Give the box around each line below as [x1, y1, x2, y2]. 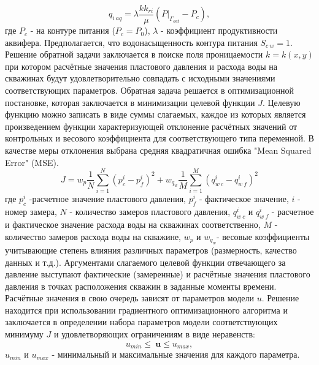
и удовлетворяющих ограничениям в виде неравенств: [53, 328, 255, 341]
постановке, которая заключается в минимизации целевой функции [5, 96, 255, 108]
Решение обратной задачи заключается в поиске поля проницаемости [5, 48, 263, 61]
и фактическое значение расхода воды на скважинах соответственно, [5, 217, 261, 230]
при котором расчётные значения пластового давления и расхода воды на [5, 59, 277, 72]
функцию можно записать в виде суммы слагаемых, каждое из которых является [5, 108, 306, 121]
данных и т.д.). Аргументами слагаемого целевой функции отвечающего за [5, 255, 286, 268]
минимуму [5, 328, 44, 341]
